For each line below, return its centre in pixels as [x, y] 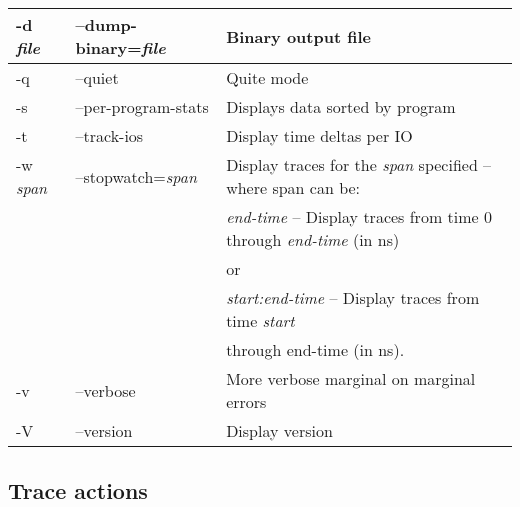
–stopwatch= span [136, 176]
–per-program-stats [142, 106]
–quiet [97, 77]
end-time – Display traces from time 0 [359, 216]
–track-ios [109, 135]
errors [246, 401]
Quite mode [267, 77]
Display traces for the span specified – [359, 164]
